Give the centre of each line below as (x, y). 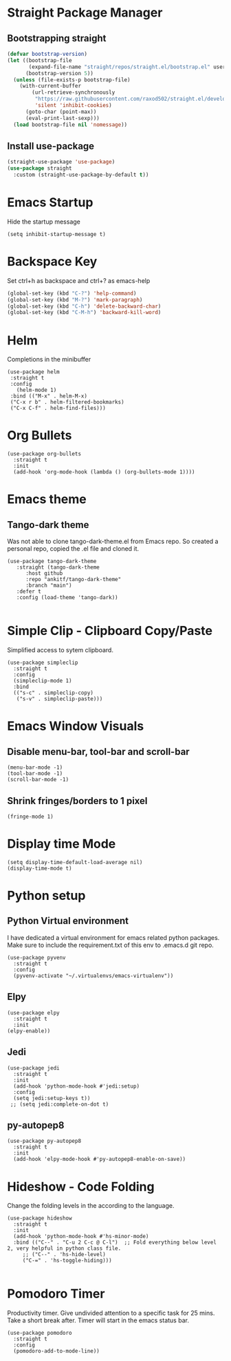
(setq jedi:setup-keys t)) (52, 1098)
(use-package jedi (33, 1068)
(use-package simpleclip (43, 663)
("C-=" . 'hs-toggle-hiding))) (67, 1261)
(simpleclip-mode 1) (43, 681)
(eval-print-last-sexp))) (62, 118)
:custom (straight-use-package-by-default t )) (81, 175)
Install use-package (51, 146)
